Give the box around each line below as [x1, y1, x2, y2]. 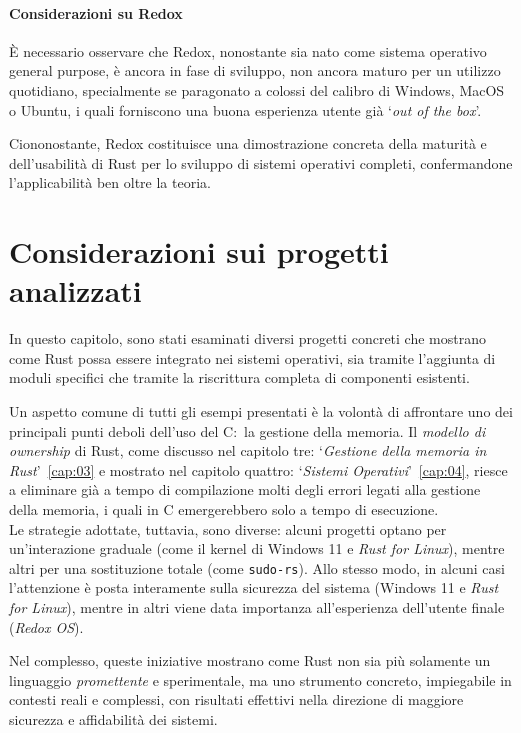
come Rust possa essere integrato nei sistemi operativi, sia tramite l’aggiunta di [9, 347, 496, 368]
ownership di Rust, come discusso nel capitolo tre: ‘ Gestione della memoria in [9, 440, 487, 461]
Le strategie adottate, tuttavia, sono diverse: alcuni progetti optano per [9, 518, 447, 539]
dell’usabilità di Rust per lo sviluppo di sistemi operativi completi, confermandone [9, 152, 513, 173]
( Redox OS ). [9, 616, 84, 637]
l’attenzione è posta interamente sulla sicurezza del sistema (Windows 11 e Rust [9, 577, 499, 598]
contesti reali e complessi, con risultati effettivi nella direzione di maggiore [9, 689, 464, 710]
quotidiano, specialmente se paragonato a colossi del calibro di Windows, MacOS [9, 79, 505, 100]
